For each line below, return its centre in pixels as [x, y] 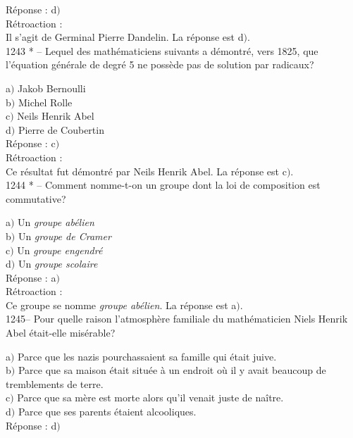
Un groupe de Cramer [64, 236]
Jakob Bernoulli [52, 88]
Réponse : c [31, 143]
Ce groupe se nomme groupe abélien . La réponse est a [121, 305]
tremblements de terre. [55, 383]
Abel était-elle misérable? [61, 333]
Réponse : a [31, 277]
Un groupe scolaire [58, 264]
